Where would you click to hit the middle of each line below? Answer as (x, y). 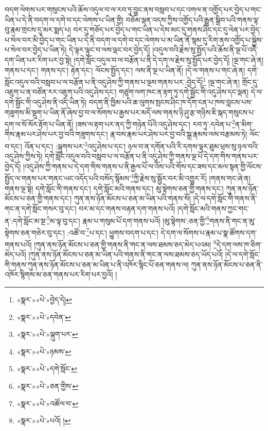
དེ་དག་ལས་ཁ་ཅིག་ (239, 244)
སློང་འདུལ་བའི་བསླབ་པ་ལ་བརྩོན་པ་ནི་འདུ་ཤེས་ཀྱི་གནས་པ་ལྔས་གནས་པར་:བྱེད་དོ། (104, 82)
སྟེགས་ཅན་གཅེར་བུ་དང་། (35, 232)
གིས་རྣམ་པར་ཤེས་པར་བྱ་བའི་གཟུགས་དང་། (56, 134)
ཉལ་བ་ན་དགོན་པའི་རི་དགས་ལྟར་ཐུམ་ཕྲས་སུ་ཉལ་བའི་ (193, 146)
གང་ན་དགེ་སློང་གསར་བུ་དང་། (41, 208)
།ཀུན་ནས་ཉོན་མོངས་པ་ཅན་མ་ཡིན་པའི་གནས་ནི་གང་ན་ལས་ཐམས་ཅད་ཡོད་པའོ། (126, 254)
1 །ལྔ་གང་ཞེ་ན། (221, 81)
